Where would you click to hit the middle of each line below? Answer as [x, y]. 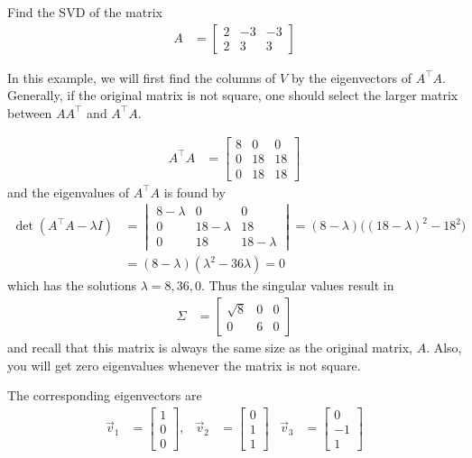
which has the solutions [72, 285]
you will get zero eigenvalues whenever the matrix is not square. [184, 365]
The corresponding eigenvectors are [105, 395]
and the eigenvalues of [69, 192]
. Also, [444, 348]
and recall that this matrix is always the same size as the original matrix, [210, 348]
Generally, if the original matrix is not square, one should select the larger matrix [233, 95]
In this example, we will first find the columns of [142, 77]
